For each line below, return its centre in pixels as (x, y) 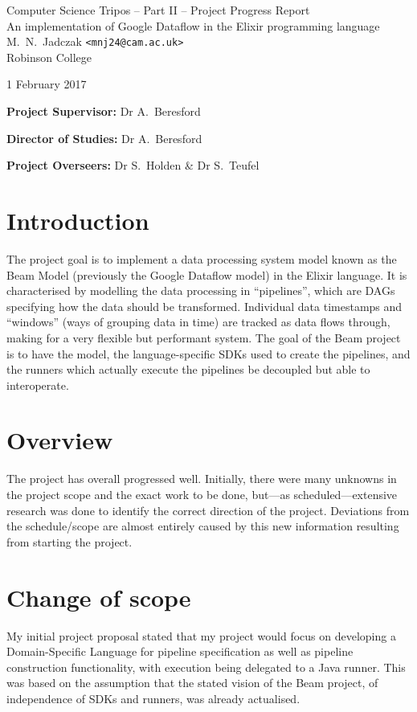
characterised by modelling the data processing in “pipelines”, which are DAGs (201, 291)
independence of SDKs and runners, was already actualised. (153, 698)
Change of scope (99, 597)
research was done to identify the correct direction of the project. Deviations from (208, 510)
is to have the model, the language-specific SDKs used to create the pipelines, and (208, 353)
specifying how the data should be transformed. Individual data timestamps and (204, 306)
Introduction (78, 220)
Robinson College (49, 57)
